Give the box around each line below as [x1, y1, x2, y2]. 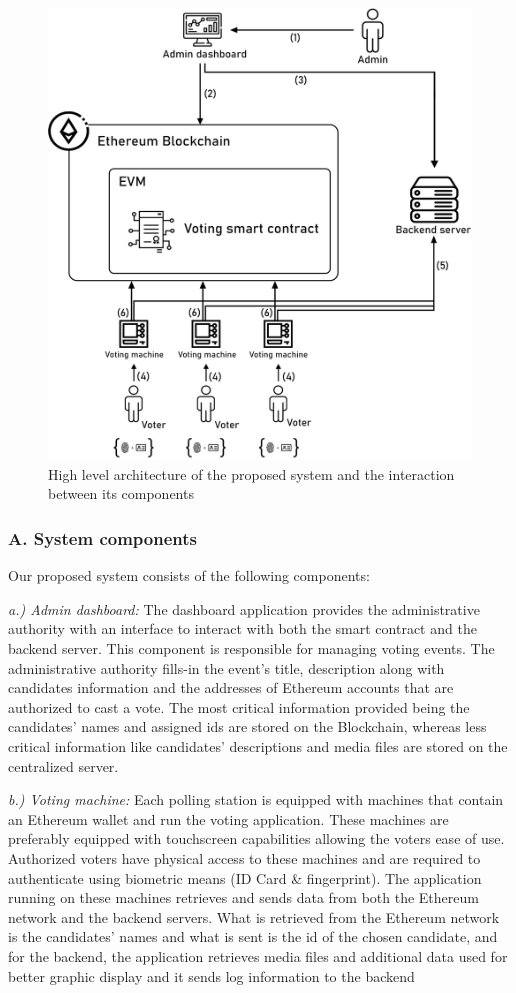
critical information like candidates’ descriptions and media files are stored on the [8, 736, 508, 757]
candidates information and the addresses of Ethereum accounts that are [8, 677, 454, 698]
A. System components [8, 525, 197, 550]
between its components [48, 483, 194, 504]
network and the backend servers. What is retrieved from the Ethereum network [8, 906, 500, 927]
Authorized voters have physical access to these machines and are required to [8, 847, 481, 868]
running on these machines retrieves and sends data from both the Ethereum [8, 887, 479, 908]
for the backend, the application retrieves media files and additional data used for [8, 945, 508, 966]
